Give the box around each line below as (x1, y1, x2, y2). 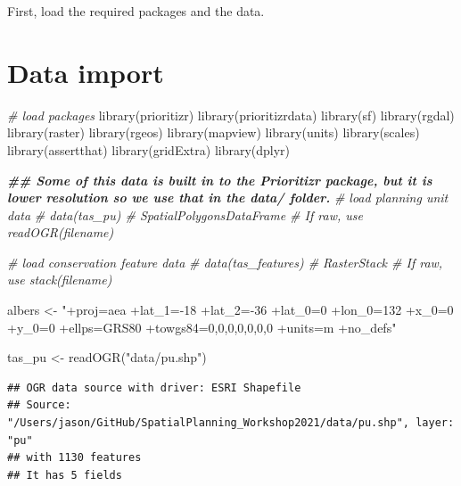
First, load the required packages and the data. (7, 2, 265, 20)
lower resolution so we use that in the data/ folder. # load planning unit (7, 188, 449, 207)
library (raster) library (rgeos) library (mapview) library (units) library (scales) (7, 123, 420, 142)
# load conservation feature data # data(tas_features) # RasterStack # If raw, (7, 252, 443, 271)
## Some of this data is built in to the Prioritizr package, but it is (7, 170, 432, 189)
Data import (7, 54, 164, 90)
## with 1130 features (7, 451, 142, 465)
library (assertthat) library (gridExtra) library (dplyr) (7, 140, 291, 159)
